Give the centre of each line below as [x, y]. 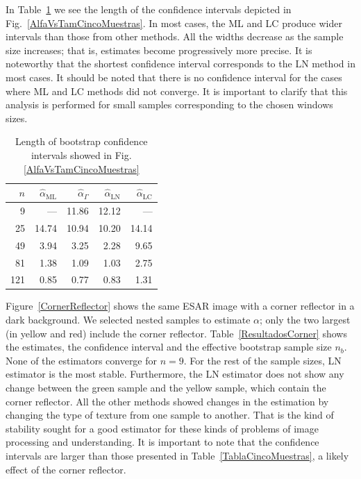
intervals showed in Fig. [81, 154]
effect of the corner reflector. [66, 469]
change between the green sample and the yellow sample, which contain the [166, 387]
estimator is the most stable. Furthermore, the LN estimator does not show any [175, 374]
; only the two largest [305, 320]
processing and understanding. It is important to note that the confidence [162, 442]
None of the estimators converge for [82, 360]
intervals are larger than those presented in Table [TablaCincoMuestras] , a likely [177, 455]
